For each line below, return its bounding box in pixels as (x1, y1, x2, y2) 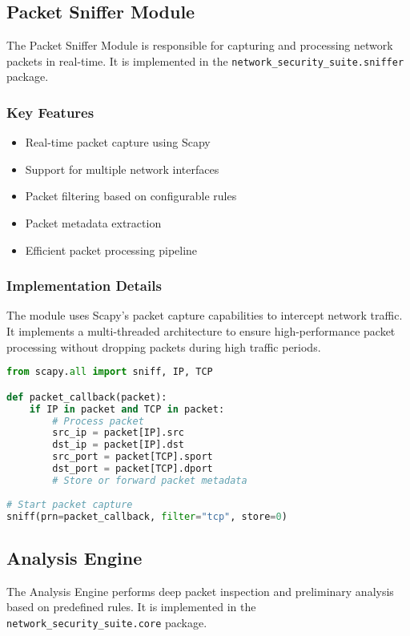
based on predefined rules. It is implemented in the (6, 598, 256, 615)
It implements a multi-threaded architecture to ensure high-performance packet (6, 323, 396, 340)
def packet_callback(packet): (6, 391, 167, 403)
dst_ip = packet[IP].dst (52, 439, 184, 451)
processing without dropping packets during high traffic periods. (6, 338, 321, 355)
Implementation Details (6, 276, 162, 296)
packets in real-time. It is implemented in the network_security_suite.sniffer (6, 52, 404, 69)
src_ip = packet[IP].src (52, 427, 184, 439)
